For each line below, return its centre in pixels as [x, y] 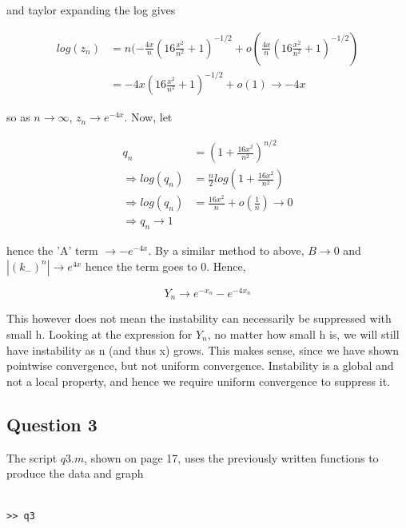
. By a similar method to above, [226, 250]
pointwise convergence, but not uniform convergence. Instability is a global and [200, 365]
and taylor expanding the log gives [91, 10]
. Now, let [148, 117]
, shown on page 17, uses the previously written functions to [231, 457]
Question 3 [52, 424]
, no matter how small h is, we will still [303, 333]
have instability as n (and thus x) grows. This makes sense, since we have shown [203, 349]
